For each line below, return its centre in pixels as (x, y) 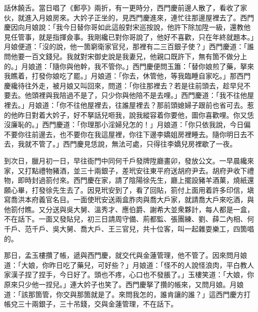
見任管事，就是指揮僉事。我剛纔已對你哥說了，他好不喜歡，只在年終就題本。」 (129, 37)
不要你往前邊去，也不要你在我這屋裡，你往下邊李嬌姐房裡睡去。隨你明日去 (126, 134)
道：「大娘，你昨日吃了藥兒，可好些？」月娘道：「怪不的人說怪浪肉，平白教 (126, 265)
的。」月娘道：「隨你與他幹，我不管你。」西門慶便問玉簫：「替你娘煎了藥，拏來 (129, 66)
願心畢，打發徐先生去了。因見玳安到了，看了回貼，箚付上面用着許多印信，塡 (129, 190)
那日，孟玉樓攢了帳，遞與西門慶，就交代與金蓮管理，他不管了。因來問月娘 (126, 255)
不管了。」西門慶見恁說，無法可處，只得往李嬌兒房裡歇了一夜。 (134, 144)
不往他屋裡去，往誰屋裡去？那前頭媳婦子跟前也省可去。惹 (160, 105)
